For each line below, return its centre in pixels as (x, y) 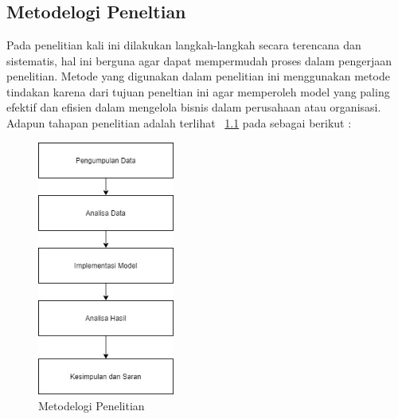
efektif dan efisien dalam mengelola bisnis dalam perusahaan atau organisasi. (194, 107)
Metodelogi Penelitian (92, 405)
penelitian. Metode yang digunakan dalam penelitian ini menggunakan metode (198, 76)
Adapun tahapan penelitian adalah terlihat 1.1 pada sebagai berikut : (179, 122)
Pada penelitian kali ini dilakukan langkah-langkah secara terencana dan (184, 45)
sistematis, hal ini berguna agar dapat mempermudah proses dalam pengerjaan (199, 60)
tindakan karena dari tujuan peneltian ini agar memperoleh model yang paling (198, 91)
